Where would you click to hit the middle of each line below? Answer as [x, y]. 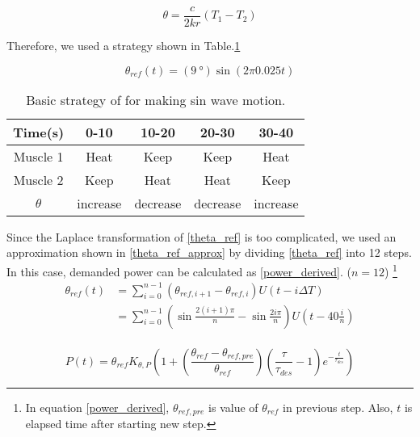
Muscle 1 [38, 156]
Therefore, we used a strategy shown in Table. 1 [124, 46]
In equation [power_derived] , [97, 407]
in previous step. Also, [338, 407]
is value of [233, 407]
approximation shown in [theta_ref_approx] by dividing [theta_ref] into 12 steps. [209, 252]
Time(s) [39, 132]
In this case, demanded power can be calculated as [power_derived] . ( [179, 271]
